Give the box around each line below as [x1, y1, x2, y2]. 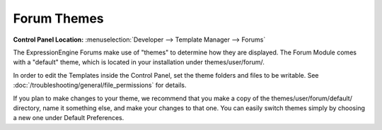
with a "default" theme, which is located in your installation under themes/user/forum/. [13, 58, 265, 66]
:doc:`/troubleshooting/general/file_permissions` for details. [13, 81, 187, 90]
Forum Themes [13, 11, 104, 26]
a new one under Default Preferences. [13, 114, 125, 122]
